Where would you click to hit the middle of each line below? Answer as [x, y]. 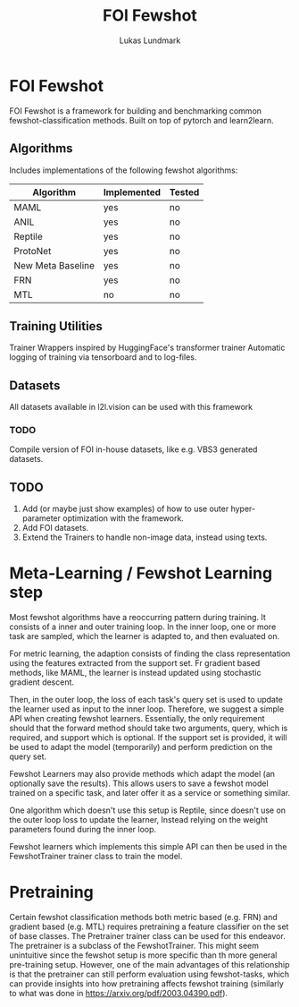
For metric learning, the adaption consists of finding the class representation [150, 653]
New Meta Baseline [54, 265]
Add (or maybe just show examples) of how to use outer [125, 509]
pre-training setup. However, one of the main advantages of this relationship [149, 965]
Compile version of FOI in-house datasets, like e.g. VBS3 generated [133, 449]
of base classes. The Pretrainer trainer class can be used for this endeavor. [147, 936]
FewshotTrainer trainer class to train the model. [96, 857]
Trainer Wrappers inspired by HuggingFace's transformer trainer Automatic [147, 348]
